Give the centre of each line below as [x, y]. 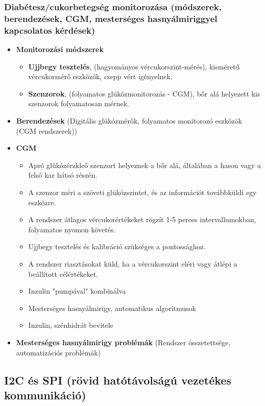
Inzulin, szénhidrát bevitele [71, 325]
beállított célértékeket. [63, 273]
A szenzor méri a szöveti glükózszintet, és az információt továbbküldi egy [142, 192]
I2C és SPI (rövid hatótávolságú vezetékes [118, 380]
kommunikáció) [45, 395]
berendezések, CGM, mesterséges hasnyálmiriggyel [111, 18]
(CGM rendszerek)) [47, 130]
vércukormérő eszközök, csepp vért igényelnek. [100, 76]
